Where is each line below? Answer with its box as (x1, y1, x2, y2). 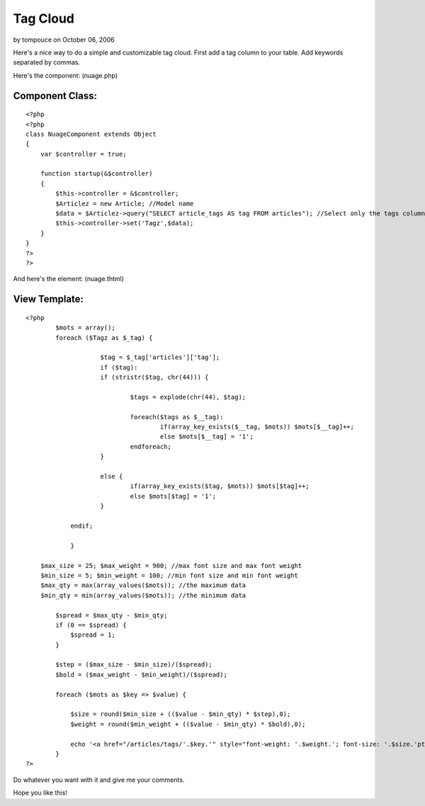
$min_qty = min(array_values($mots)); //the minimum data (40, 591, 246, 599)
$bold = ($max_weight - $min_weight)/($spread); (55, 670, 228, 679)
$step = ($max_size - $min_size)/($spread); (55, 661, 212, 669)
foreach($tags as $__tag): (130, 413, 224, 421)
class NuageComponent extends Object (25, 130, 157, 138)
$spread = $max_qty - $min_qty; (55, 611, 168, 619)
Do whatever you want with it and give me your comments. (13, 776, 185, 784)
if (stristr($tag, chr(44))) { (100, 373, 209, 382)
